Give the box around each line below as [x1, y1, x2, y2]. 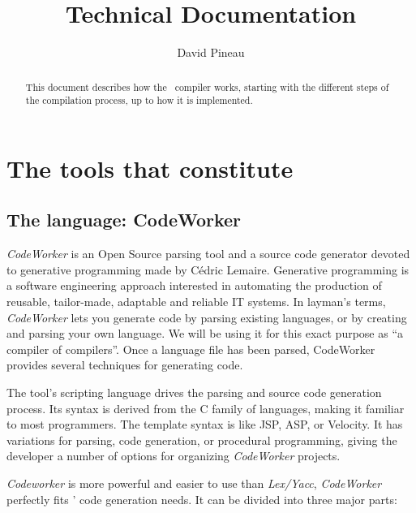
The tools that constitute [6, 151, 294, 184]
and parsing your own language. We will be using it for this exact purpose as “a [6, 325, 404, 342]
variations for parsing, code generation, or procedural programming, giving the [6, 431, 397, 448]
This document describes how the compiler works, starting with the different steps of [25, 80, 389, 93]
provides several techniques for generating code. [6, 356, 243, 373]
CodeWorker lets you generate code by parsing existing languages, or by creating [6, 308, 407, 325]
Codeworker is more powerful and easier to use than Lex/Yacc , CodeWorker [6, 474, 382, 491]
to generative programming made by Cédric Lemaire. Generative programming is [6, 261, 410, 278]
